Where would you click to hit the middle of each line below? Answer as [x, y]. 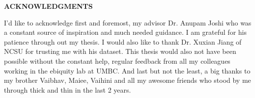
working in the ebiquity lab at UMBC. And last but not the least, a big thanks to [127, 70]
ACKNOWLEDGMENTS [48, 6]
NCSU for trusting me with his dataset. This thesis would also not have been [120, 51]
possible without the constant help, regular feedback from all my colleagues [117, 61]
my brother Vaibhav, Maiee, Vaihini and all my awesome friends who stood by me [127, 80]
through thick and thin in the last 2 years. [68, 89]
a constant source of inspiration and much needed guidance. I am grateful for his [125, 32]
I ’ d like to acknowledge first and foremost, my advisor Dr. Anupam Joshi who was [128, 22]
